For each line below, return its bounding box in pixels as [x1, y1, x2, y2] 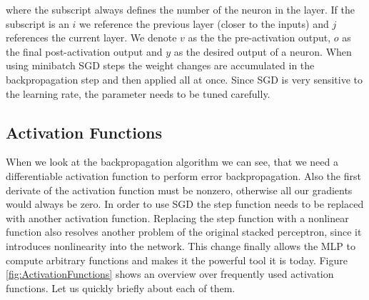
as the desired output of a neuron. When [173, 44, 352, 59]
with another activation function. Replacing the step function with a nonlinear [6, 210, 349, 225]
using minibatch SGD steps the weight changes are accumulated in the [6, 58, 315, 73]
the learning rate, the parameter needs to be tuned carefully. [6, 86, 271, 101]
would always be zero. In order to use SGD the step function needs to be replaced [6, 196, 364, 211]
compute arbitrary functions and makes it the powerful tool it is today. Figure [6, 252, 348, 267]
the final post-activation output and [6, 44, 163, 59]
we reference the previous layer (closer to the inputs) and [79, 16, 329, 31]
